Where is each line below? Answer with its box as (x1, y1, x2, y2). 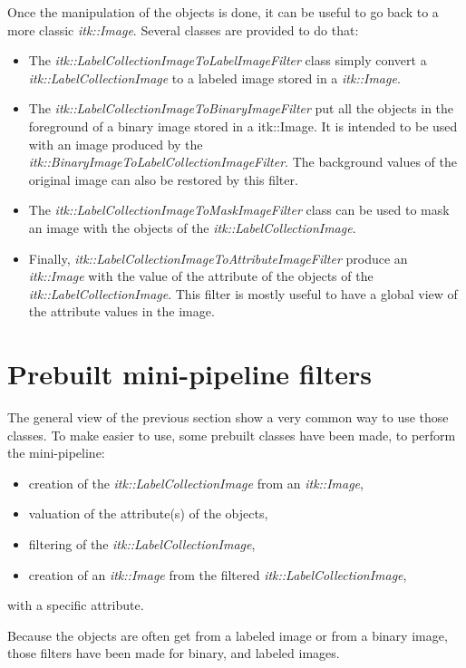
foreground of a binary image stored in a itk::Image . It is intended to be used (28, 116, 458, 135)
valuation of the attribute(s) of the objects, (28, 504, 268, 523)
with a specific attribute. (7, 595, 144, 615)
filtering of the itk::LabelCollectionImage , (28, 535, 256, 553)
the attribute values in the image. (28, 302, 215, 321)
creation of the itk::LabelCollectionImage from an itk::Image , (28, 473, 364, 492)
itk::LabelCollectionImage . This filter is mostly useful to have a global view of (28, 284, 458, 303)
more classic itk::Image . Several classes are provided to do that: (7, 20, 359, 39)
